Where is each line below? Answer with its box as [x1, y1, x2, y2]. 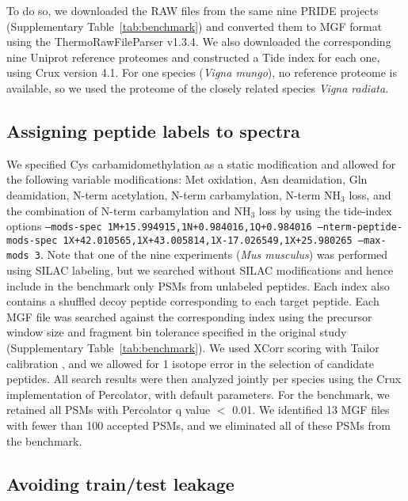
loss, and [349, 186, 391, 203]
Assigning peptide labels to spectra [6, 118, 300, 142]
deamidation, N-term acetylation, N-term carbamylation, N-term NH [6, 186, 341, 203]
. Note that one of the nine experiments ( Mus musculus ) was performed [40, 246, 388, 263]
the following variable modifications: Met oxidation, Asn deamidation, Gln [6, 171, 368, 188]
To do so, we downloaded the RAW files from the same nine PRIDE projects [6, 2, 379, 18]
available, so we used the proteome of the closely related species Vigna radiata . [6, 79, 389, 96]
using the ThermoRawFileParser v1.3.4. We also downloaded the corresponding [6, 33, 391, 50]
